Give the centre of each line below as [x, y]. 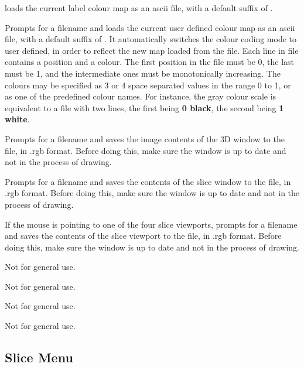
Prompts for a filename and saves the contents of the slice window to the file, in [148, 181]
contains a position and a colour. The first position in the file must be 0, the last [150, 62]
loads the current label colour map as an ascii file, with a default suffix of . [139, 8]
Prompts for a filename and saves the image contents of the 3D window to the [145, 138]
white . [17, 119]
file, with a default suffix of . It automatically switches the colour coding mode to [151, 39]
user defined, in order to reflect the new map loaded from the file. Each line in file [152, 50]
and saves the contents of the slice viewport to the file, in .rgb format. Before [143, 236]
